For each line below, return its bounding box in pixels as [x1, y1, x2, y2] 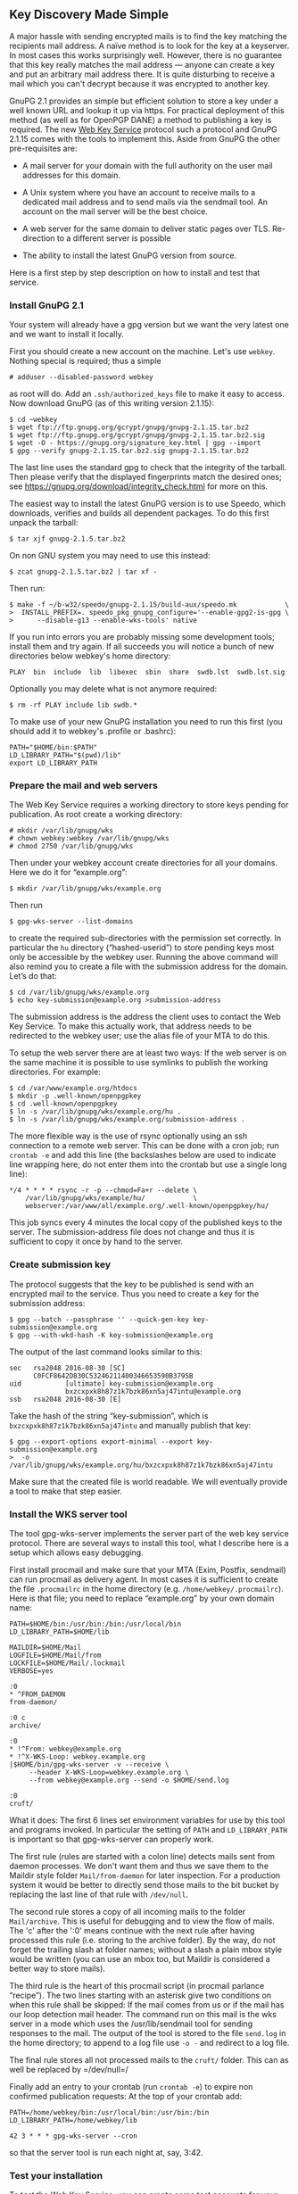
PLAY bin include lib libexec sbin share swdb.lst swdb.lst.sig [9, 668, 286, 677]
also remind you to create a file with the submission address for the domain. [9, 961, 288, 972]
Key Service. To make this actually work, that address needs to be [9, 1021, 252, 1031]
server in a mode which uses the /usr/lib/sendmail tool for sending [9, 2018, 252, 2029]
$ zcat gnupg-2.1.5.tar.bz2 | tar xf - [9, 567, 158, 576]
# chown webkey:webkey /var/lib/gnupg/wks [9, 834, 170, 843]
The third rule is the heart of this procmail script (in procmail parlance [9, 1981, 265, 1991]
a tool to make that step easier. [9, 1486, 123, 1496]
